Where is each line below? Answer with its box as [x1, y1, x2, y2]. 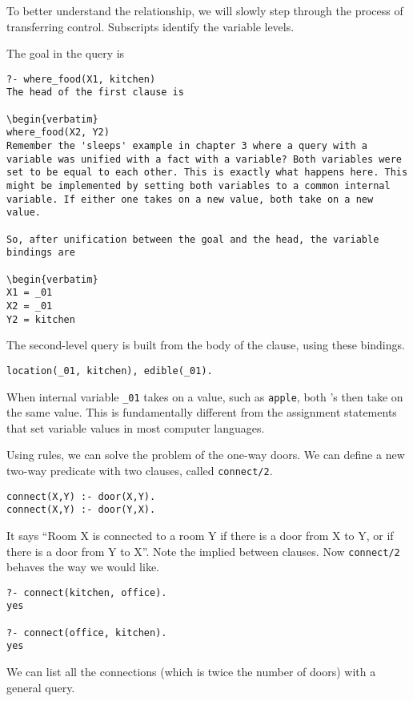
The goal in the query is [6, 45, 125, 62]
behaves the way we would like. [6, 558, 159, 575]
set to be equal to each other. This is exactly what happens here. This [6, 167, 408, 179]
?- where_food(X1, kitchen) [6, 73, 156, 85]
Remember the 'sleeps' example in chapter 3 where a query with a [6, 140, 368, 152]
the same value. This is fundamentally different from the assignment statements [6, 404, 397, 421]
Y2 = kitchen [6, 313, 75, 325]
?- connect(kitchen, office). [6, 586, 167, 598]
